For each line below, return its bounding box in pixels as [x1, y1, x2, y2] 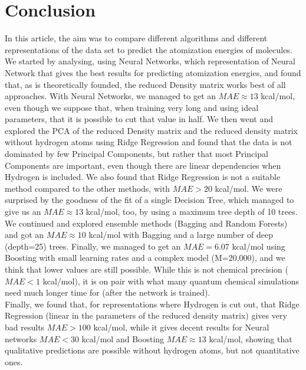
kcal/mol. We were [215, 182, 282, 194]
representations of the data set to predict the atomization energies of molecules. [5, 43, 292, 55]
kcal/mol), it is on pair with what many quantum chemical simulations [42, 274, 300, 287]
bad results [5, 320, 45, 333]
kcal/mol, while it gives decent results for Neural [93, 320, 269, 333]
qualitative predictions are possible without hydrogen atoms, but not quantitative [5, 344, 300, 356]
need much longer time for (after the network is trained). [5, 286, 210, 299]
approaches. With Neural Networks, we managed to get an [5, 90, 216, 102]
